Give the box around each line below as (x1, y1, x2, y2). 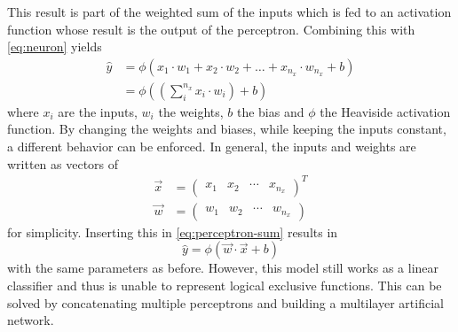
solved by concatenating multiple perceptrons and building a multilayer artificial (7, 293, 444, 312)
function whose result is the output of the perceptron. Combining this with (7, 19, 415, 38)
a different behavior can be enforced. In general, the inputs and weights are (7, 137, 416, 156)
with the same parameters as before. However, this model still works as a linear (7, 259, 439, 277)
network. (7, 311, 54, 329)
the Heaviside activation (320, 102, 451, 120)
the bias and (236, 102, 304, 120)
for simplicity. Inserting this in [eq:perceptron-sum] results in (7, 222, 338, 241)
